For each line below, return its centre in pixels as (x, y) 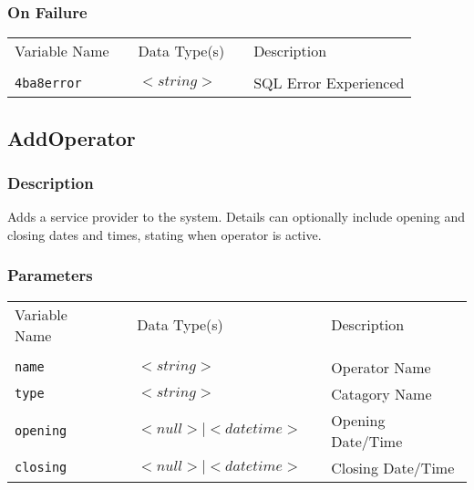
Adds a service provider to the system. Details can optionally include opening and (236, 217)
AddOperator (72, 137)
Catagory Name (381, 393)
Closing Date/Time (393, 467)
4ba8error (48, 83)
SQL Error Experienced (329, 83)
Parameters (50, 275)
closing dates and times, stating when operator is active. (165, 234)
